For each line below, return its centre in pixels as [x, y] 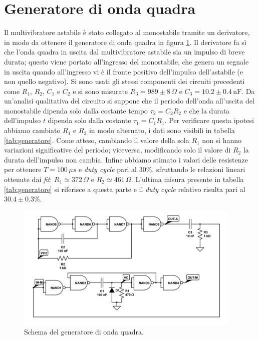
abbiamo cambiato [32, 130]
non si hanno [222, 140]
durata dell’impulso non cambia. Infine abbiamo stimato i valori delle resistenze [126, 159]
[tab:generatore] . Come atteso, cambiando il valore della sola [97, 140]
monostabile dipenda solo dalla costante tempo [76, 110]
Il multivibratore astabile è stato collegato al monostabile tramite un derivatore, [127, 32]
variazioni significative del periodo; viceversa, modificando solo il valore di [117, 150]
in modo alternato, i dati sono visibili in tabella [162, 130]
